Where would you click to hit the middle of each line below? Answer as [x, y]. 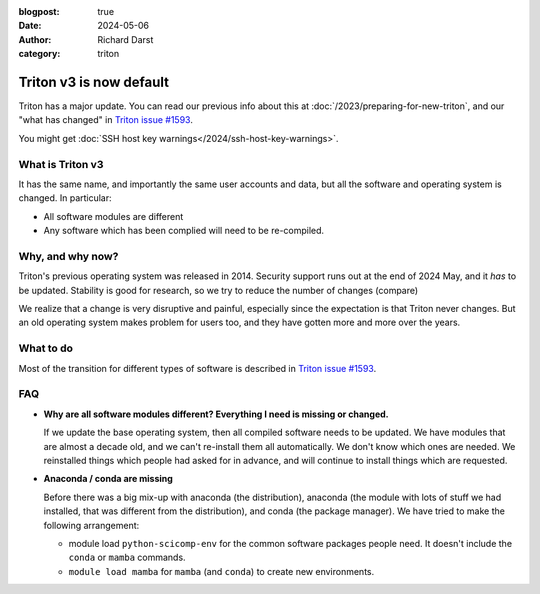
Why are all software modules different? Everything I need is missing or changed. [216, 414]
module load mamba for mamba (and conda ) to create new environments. [221, 571]
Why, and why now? [68, 256]
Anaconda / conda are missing [108, 479]
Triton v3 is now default [94, 81]
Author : [35, 39]
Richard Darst [125, 39]
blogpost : [39, 11]
